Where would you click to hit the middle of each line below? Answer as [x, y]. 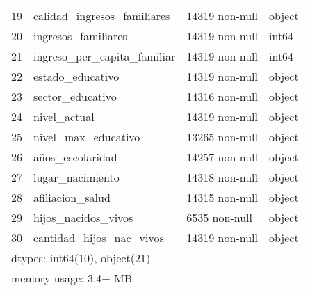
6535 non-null [219, 217]
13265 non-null [222, 137]
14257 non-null [222, 157]
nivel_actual [64, 117]
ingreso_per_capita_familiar [105, 56]
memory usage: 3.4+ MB [72, 278]
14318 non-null [222, 177]
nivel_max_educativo [87, 137]
